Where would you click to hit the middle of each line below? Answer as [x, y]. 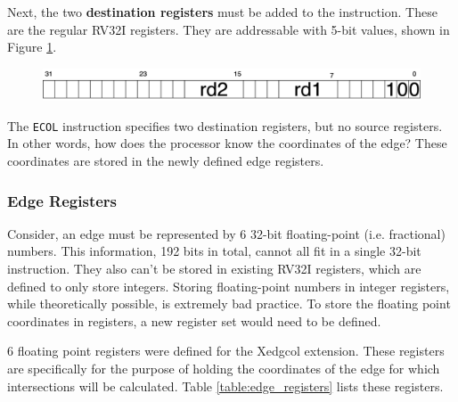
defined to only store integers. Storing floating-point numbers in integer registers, [229, 286]
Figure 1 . [32, 47]
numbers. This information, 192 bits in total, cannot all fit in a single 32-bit [214, 251]
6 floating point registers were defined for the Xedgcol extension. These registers [226, 351]
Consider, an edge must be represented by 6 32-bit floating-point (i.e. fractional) [226, 233]
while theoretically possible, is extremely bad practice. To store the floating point [229, 304]
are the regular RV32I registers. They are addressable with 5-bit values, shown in [229, 29]
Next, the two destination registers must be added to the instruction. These [222, 12]
